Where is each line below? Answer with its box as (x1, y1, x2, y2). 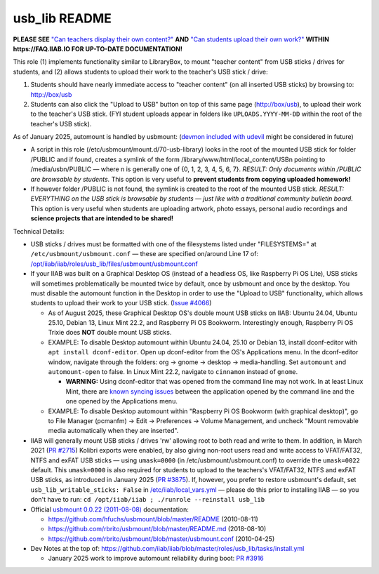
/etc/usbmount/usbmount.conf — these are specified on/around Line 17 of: (30, 250, 259, 258)
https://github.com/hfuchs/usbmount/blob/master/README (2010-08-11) (48, 514, 259, 523)
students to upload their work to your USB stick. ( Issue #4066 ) (30, 299, 212, 307)
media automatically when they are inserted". (48, 427, 179, 435)
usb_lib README (13, 11, 112, 26)
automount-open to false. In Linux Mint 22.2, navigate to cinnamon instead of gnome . (48, 368, 298, 376)
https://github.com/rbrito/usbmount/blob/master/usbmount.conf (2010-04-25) (48, 534, 275, 543)
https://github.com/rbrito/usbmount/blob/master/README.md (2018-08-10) (48, 525, 267, 533)
